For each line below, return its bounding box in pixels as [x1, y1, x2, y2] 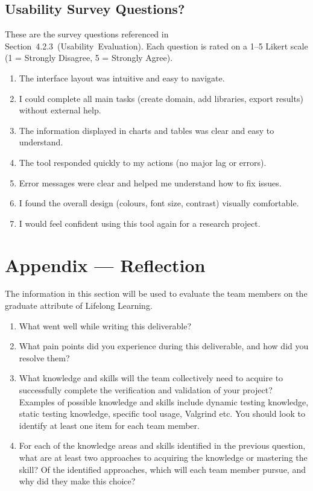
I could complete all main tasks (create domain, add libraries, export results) [19, 92, 303, 104]
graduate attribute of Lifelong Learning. [5, 299, 153, 312]
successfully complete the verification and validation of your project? [19, 384, 273, 396]
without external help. [19, 104, 101, 116]
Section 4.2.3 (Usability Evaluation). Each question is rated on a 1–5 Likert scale [5, 39, 308, 52]
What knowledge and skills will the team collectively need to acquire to [19, 372, 283, 384]
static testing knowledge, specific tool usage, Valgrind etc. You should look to [19, 407, 305, 420]
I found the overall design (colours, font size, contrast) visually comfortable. [19, 197, 299, 209]
